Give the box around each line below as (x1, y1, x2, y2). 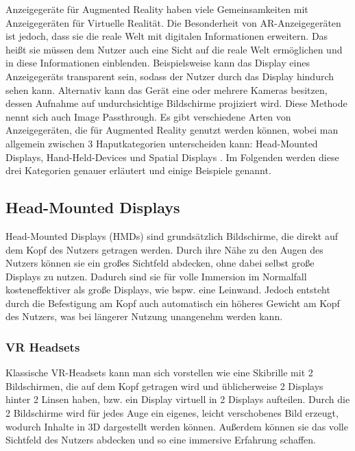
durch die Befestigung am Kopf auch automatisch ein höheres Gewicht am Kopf (5, 295, 340, 310)
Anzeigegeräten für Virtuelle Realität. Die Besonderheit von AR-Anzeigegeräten (5, 15, 341, 29)
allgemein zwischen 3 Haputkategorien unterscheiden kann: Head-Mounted (5, 136, 318, 150)
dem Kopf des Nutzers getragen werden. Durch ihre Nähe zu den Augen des (5, 242, 323, 256)
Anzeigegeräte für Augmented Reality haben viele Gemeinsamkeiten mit (5, 2, 308, 16)
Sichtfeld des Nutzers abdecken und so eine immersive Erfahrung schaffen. (5, 432, 316, 447)
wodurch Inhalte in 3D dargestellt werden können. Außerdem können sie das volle (5, 419, 348, 433)
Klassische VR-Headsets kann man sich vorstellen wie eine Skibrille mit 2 (5, 365, 313, 380)
